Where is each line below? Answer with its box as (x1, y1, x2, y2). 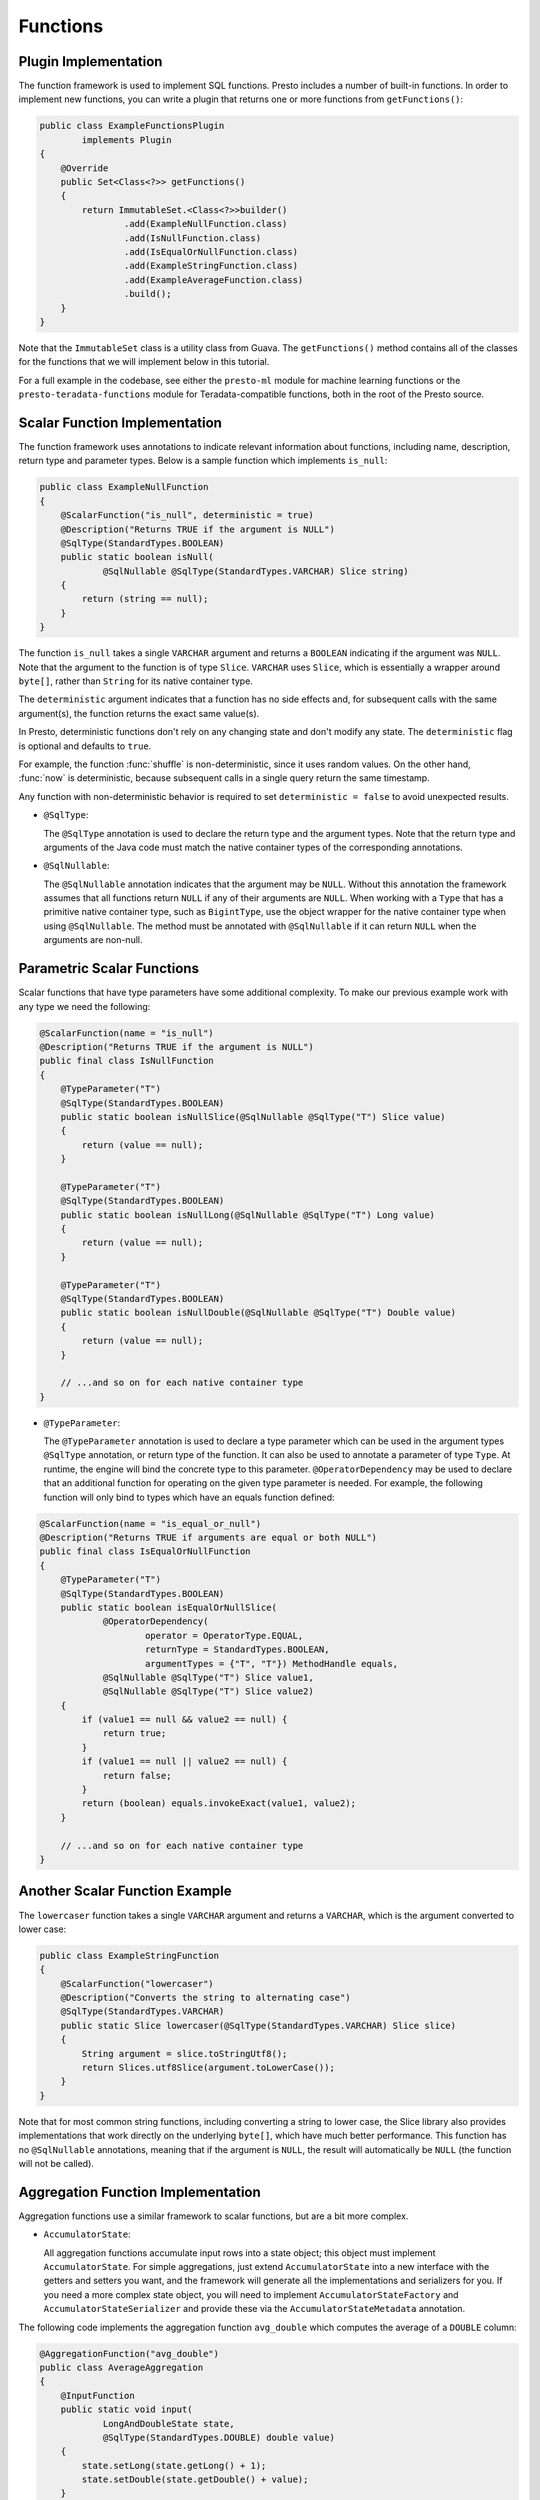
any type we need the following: (18, 1000, 151, 1012)
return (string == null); (81, 593, 209, 605)
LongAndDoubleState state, (102, 2418, 235, 2429)
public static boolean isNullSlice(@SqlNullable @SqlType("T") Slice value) (60, 1111, 446, 1122)
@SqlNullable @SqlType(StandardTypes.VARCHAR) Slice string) (102, 565, 409, 577)
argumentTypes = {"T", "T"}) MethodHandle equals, (145, 1658, 399, 1669)
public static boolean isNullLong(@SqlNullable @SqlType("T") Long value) (60, 1209, 435, 1220)
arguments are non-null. (43, 934, 143, 946)
